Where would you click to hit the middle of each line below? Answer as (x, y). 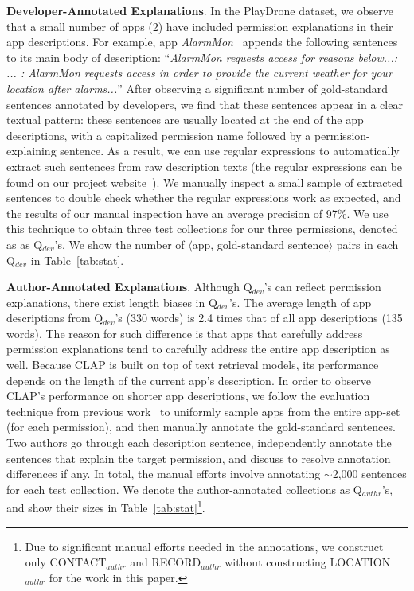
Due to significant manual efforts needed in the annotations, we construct (204, 546)
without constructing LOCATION (308, 562)
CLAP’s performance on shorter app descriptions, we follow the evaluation (188, 396)
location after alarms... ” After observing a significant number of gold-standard (197, 88)
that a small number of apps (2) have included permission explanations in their (200, 26)
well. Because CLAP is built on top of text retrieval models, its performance (193, 365)
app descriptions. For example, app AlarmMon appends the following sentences (202, 42)
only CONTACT (66, 562)
